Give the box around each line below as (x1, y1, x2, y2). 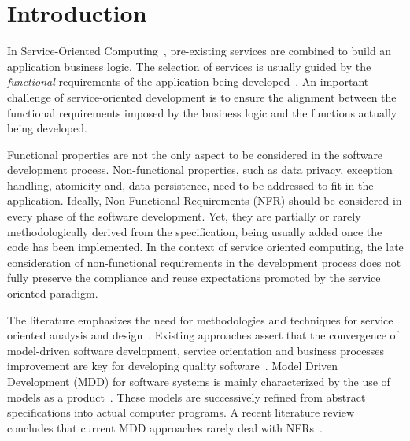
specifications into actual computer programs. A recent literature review (7, 404, 355, 421)
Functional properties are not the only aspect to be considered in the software (7, 146, 383, 162)
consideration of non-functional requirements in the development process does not (7, 254, 401, 270)
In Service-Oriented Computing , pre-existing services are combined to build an (7, 43, 392, 59)
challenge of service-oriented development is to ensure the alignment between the (7, 88, 397, 105)
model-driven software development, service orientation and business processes (7, 342, 385, 358)
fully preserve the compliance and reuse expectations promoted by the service (7, 269, 381, 286)
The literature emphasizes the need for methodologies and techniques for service (7, 311, 393, 328)
